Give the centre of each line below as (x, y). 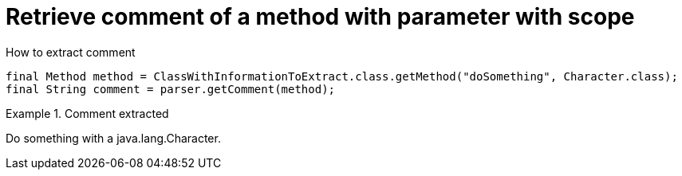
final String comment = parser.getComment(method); (171, 89)
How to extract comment (71, 52)
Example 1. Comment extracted (87, 113)
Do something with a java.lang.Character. (113, 138)
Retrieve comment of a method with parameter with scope (320, 17)
